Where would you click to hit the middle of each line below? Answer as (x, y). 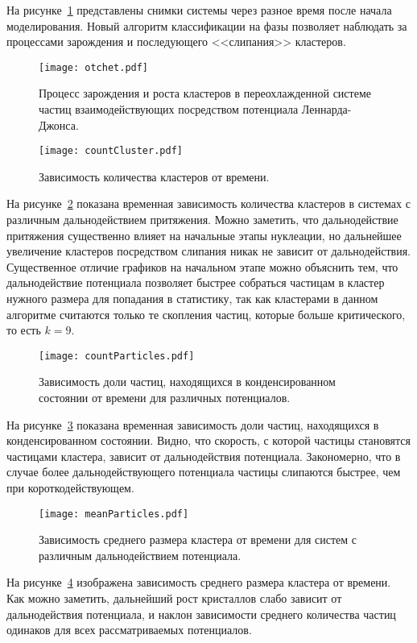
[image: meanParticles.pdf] (114, 514)
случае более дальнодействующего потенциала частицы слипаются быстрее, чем (204, 472)
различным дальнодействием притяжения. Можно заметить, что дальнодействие (202, 220)
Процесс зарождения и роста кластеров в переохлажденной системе (205, 93)
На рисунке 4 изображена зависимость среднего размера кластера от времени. (199, 582)
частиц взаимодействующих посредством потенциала (169, 109)
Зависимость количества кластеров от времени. (154, 176)
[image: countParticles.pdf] (117, 356)
